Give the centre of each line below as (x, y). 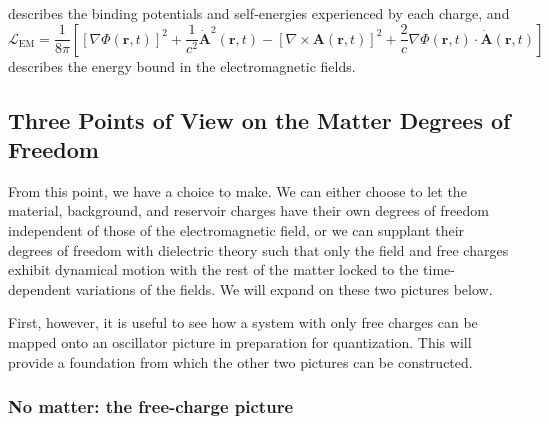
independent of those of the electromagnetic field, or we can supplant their (236, 229)
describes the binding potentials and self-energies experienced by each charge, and (259, 13)
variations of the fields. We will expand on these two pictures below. (284, 288)
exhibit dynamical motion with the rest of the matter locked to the (213, 269)
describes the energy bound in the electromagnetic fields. (182, 65)
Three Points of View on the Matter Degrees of (259, 119)
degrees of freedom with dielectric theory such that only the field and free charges (258, 249)
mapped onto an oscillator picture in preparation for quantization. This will (240, 341)
